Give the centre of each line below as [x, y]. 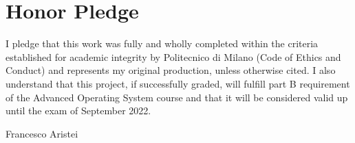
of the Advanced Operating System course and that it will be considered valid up [177, 97]
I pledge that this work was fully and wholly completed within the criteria [162, 43]
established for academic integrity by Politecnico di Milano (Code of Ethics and [173, 56]
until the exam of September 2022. [78, 110]
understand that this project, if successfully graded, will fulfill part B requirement [178, 83]
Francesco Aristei [42, 133]
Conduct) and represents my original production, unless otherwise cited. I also [171, 70]
